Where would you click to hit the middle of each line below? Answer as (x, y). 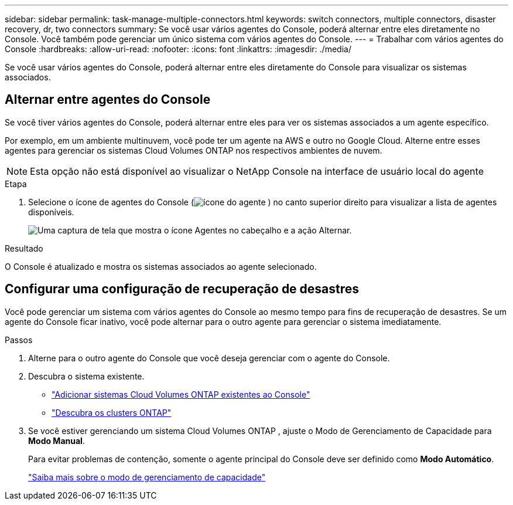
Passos (19, 340)
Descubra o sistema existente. (86, 376)
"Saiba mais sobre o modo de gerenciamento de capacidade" (147, 477)
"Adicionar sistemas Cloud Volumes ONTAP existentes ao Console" (181, 394)
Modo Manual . (57, 440)
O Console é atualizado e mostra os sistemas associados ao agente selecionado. (161, 266)
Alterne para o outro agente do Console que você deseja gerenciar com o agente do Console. (209, 358)
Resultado (24, 248)
